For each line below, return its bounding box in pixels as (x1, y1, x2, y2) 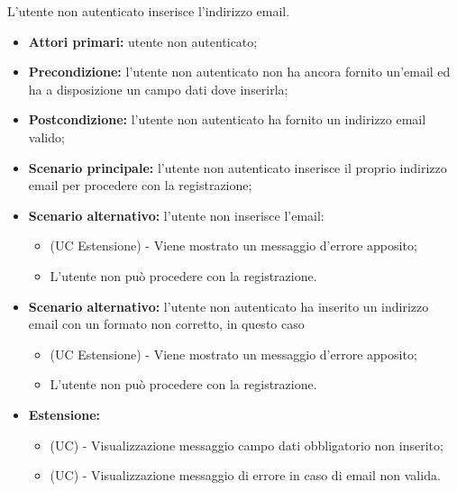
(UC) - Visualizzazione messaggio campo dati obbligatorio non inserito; (50, 435, 443, 454)
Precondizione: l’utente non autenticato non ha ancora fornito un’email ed (28, 62, 451, 81)
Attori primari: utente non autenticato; (28, 32, 258, 50)
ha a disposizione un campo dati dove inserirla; (28, 79, 288, 98)
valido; (28, 127, 65, 146)
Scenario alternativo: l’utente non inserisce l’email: (28, 205, 324, 224)
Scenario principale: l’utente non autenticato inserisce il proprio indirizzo (28, 158, 447, 177)
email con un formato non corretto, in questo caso (28, 314, 305, 333)
